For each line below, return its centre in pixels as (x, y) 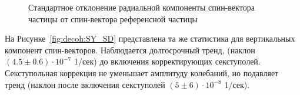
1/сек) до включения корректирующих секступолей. (167, 61)
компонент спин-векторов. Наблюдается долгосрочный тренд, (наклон (130, 50)
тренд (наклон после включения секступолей (85, 84)
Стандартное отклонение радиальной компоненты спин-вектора (141, 7)
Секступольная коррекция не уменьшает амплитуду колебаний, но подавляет (142, 72)
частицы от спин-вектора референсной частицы (113, 18)
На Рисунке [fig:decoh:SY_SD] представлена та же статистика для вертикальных (150, 38)
